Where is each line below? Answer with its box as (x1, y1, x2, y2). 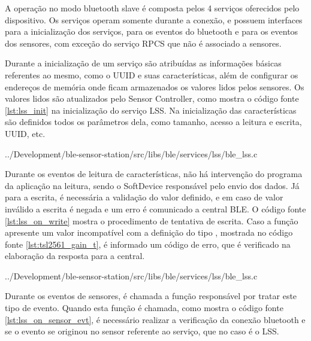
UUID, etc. (5, 127, 46, 139)
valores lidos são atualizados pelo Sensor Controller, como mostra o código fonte (5, 92, 299, 105)
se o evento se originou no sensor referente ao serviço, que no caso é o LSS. (5, 325, 279, 337)
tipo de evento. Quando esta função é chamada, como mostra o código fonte (5, 302, 283, 314)
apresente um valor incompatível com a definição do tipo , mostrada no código (5, 226, 293, 239)
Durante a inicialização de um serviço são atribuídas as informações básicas (5, 57, 282, 69)
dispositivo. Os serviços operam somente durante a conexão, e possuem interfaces (5, 13, 303, 26)
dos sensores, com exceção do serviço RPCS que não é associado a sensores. (5, 36, 282, 49)
